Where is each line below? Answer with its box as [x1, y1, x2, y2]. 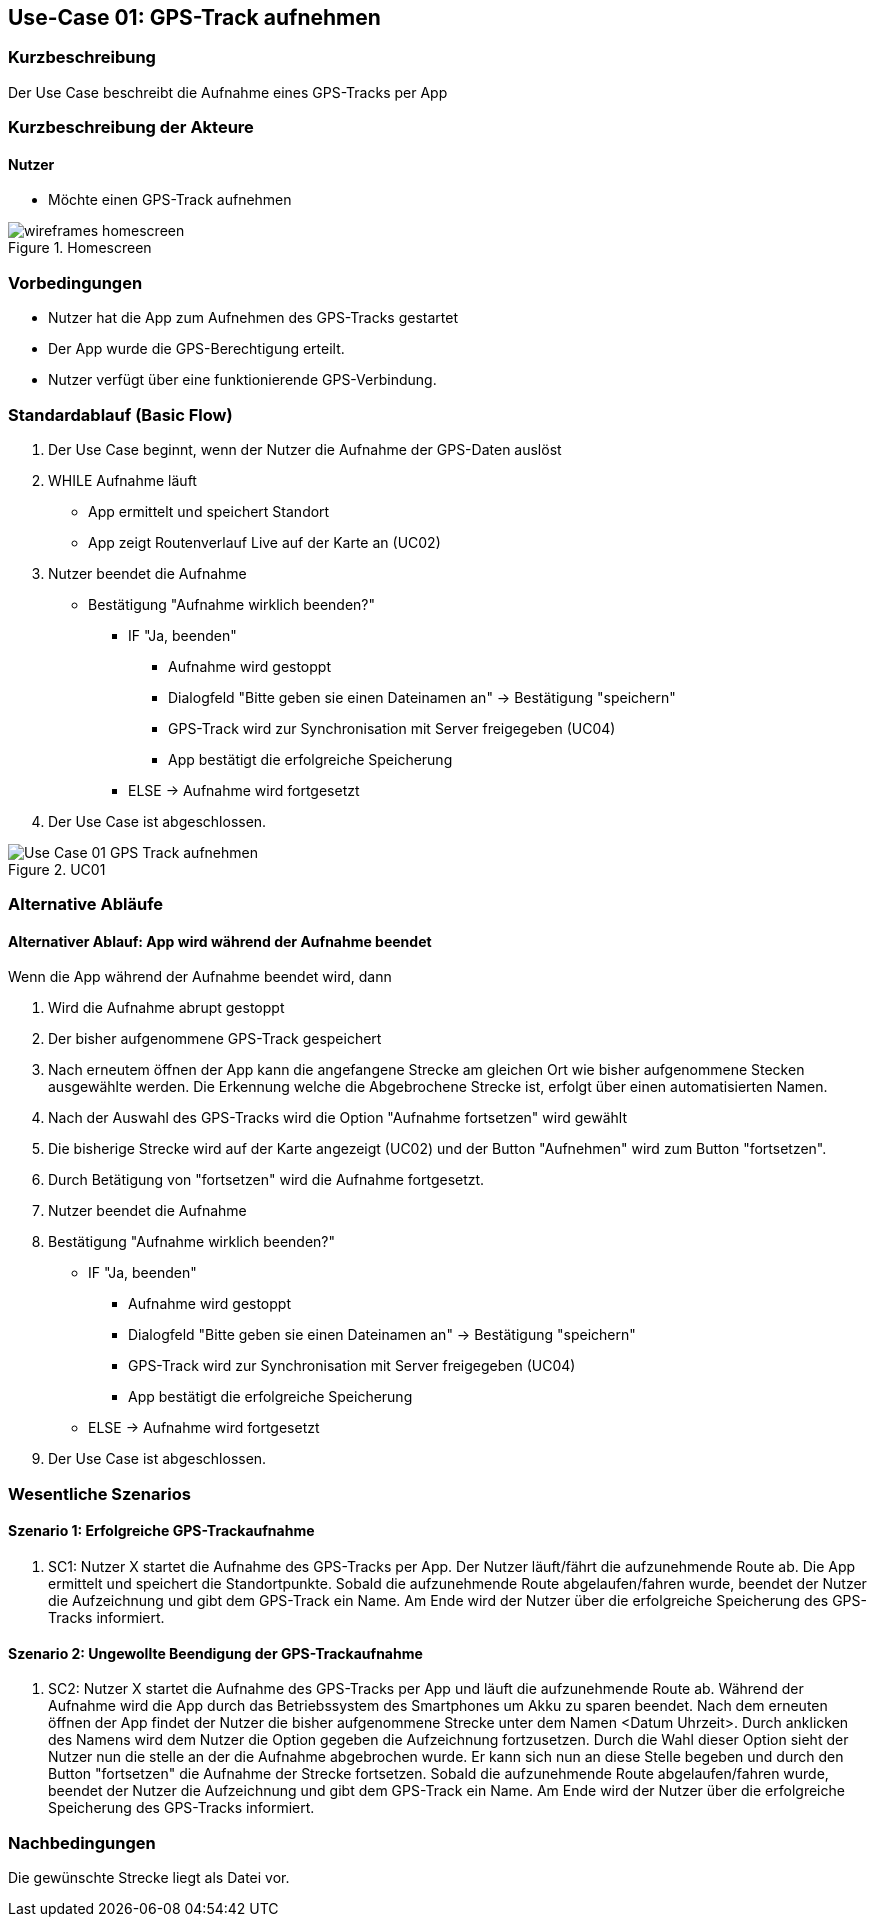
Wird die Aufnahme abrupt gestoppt [48, 999, 285, 1017]
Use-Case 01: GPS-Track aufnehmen [8, 5, 381, 30]
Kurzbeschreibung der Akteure [8, 117, 254, 138]
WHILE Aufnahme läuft [48, 471, 197, 489]
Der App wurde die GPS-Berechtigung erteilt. [48, 340, 345, 358]
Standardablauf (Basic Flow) [8, 404, 233, 425]
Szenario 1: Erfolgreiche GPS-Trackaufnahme [8, 1522, 315, 1540]
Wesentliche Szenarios [8, 1483, 191, 1504]
